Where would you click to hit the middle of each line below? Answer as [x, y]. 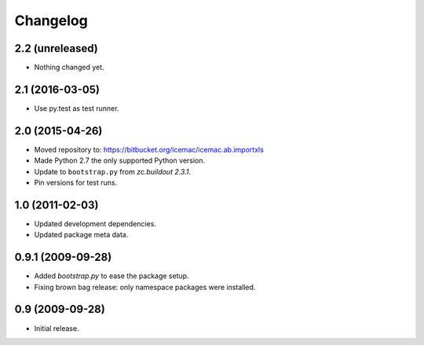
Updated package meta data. [81, 235]
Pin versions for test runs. [76, 183]
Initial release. [57, 328]
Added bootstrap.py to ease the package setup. [111, 276]
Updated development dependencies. [95, 223]
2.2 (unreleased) [56, 48]
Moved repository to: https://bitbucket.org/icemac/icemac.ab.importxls [149, 149]
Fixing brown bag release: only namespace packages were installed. [145, 287]
